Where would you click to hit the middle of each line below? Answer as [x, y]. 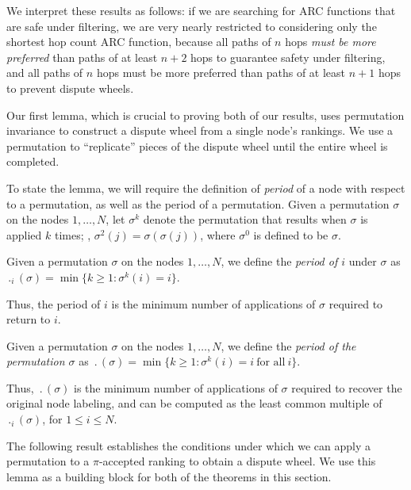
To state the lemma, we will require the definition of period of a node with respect [206, 188]
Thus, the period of [54, 303]
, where [218, 234]
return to [29, 319]
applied [24, 234]
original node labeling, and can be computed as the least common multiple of [194, 403]
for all [271, 363]
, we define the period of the [288, 345]
